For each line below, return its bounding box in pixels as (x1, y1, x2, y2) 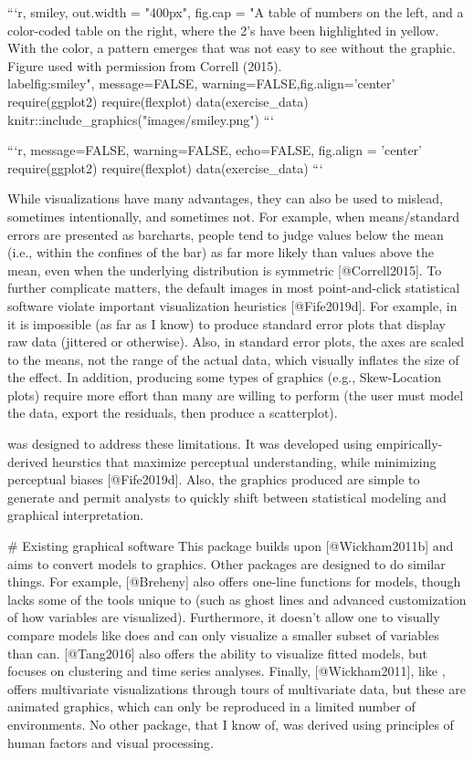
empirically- (376, 434, 443, 453)
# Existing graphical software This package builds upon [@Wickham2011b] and (7, 536, 454, 556)
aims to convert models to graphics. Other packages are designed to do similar (7, 554, 446, 573)
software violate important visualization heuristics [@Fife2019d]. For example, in (7, 296, 458, 315)
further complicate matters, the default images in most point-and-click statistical (7, 278, 460, 297)
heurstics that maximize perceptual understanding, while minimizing (52, 452, 437, 471)
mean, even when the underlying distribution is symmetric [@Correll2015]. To (7, 260, 442, 279)
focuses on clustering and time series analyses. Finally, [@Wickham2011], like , (7, 661, 446, 680)
